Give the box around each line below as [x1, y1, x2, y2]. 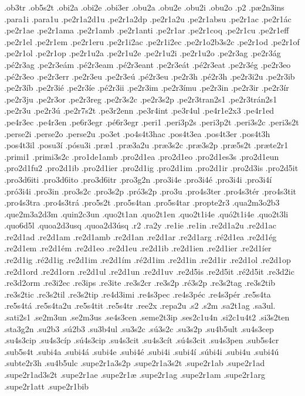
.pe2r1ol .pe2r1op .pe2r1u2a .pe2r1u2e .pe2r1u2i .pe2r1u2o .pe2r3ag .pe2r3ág [4, 47, 281, 59]
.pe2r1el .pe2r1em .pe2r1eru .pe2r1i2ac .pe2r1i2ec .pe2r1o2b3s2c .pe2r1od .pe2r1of [4, 35, 300, 47]
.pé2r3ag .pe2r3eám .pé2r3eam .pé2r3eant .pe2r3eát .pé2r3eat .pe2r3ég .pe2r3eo [4, 58, 291, 70]
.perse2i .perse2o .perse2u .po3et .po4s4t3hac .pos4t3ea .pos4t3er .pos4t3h [4, 127, 270, 139]
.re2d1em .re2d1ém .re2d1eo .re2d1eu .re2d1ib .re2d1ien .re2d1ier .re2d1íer [4, 242, 272, 254]
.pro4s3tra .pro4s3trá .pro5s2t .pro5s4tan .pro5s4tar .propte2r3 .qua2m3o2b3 [4, 196, 280, 209]
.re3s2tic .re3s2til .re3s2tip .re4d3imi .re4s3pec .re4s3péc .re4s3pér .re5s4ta [4, 288, 271, 300]
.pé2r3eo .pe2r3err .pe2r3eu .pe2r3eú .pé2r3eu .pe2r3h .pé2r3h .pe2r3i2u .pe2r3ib [4, 70, 295, 82]
